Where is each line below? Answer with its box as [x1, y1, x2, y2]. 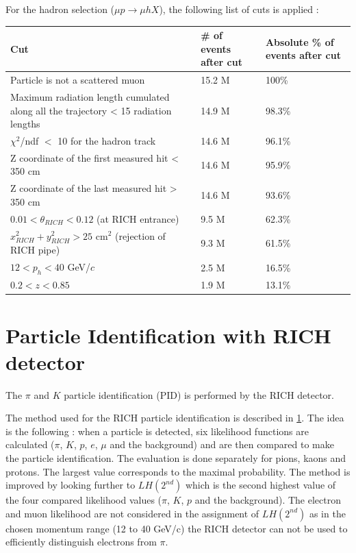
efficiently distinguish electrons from [5, 534, 157, 549]
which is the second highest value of [185, 478, 336, 492]
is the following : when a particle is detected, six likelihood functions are [5, 423, 309, 438]
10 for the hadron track [58, 134, 156, 147]
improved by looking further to [5, 478, 136, 492]
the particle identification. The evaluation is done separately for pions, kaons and [5, 451, 346, 465]
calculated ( [5, 437, 55, 452]
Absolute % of [265, 34, 334, 49]
